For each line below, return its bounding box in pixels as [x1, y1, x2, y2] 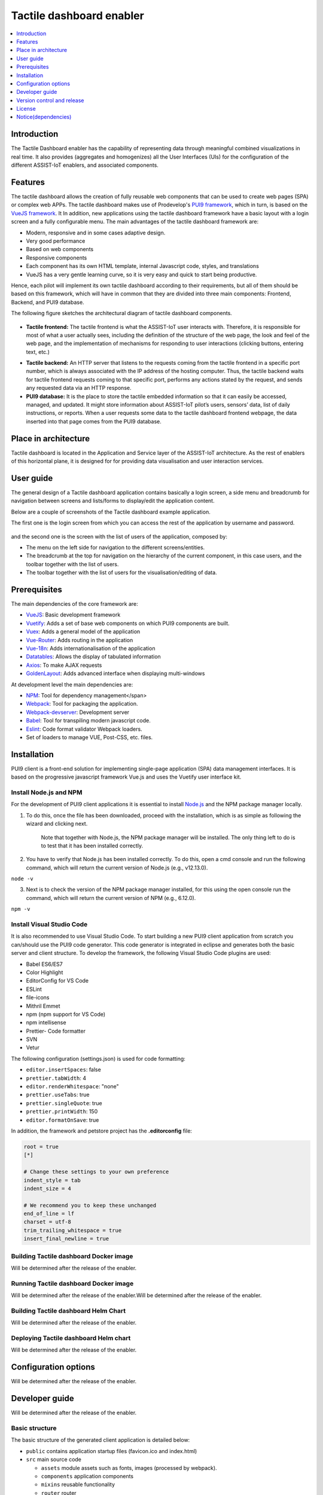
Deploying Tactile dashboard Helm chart [11, 1334, 131, 1343]
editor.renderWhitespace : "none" [26, 1083, 119, 1090]
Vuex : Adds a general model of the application [26, 628, 141, 635]
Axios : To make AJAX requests [26, 661, 102, 669]
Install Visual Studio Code [11, 920, 88, 929]
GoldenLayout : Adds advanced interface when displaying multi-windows [26, 670, 205, 677]
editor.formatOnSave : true [26, 1116, 99, 1124]
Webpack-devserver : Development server [26, 709, 130, 716]
